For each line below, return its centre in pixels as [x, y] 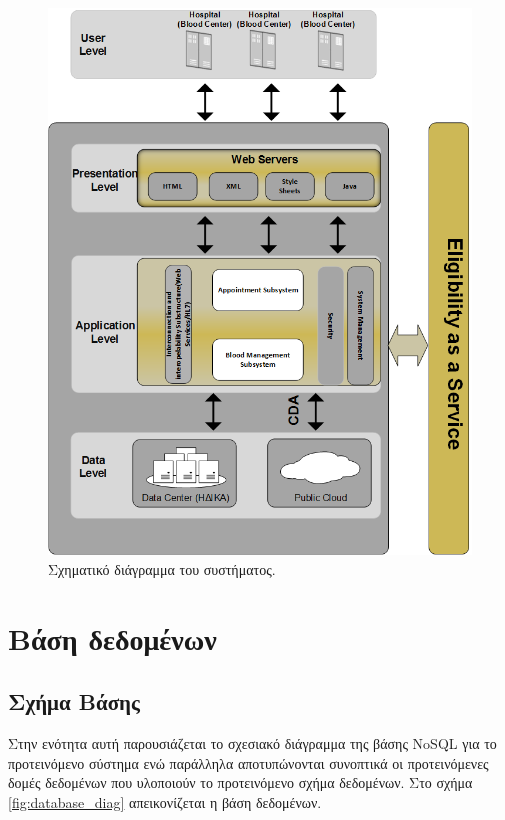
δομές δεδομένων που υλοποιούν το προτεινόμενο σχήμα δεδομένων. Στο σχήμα [240, 782]
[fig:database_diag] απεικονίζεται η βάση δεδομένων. [165, 801]
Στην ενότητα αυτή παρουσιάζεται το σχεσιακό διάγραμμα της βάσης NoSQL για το [252, 742]
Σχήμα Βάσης [74, 701]
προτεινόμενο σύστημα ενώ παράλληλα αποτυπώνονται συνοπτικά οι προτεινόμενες [248, 762]
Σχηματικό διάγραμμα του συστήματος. [162, 568]
